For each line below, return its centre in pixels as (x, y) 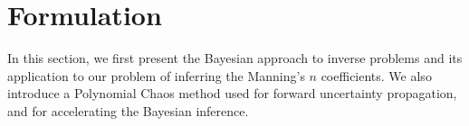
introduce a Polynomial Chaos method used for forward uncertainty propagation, (232, 93)
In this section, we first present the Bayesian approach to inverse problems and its (235, 58)
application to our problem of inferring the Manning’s (156, 75)
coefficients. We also (376, 75)
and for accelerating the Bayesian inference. (128, 110)
